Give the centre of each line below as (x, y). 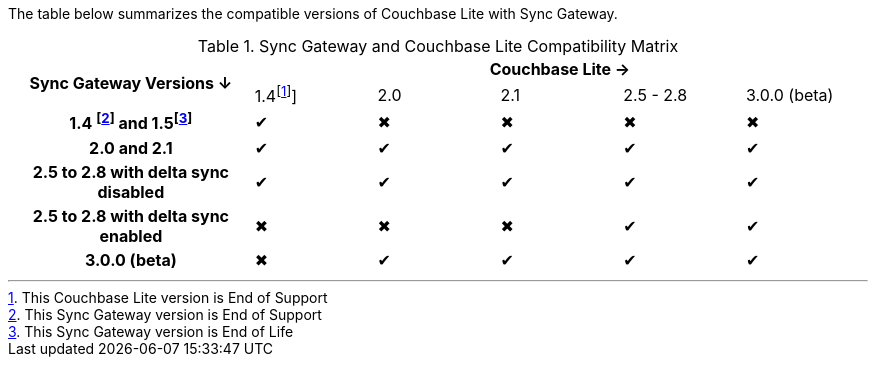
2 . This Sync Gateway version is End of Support (165, 314)
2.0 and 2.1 (131, 147)
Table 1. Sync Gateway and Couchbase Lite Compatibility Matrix (438, 46)
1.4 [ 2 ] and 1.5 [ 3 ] (131, 122)
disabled (131, 191)
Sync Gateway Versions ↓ (131, 82)
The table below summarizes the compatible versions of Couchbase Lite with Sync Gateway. (313, 13)
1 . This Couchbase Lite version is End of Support (168, 297)
